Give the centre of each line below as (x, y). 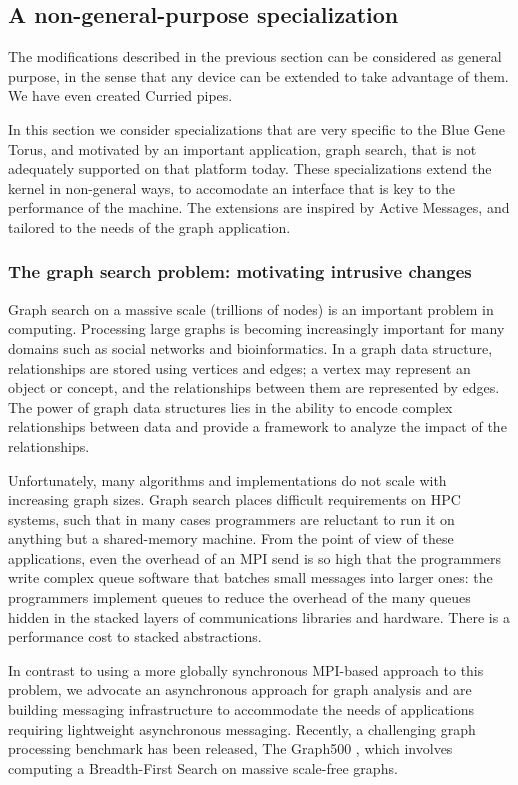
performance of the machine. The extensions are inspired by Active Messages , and (259, 207)
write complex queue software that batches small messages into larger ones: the (250, 577)
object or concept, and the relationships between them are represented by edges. (254, 387)
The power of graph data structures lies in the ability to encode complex (230, 406)
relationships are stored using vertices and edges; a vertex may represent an (239, 367)
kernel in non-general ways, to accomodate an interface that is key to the (232, 187)
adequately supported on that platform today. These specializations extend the (250, 168)
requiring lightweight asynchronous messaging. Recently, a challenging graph (242, 728)
